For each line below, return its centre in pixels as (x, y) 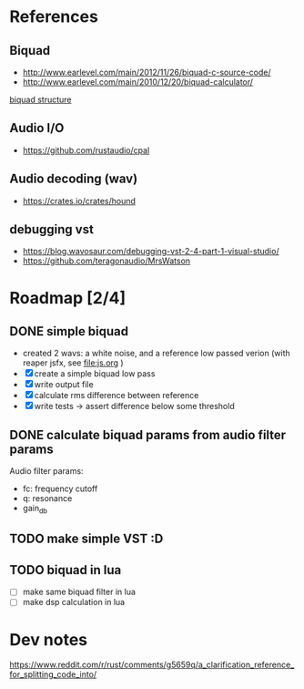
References (54, 17)
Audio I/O (37, 128)
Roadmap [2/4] (68, 298)
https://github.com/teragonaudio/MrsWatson (106, 261)
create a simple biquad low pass (95, 374)
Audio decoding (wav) (74, 179)
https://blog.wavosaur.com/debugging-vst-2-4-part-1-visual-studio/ (151, 252)
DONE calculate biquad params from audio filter (148, 435)
